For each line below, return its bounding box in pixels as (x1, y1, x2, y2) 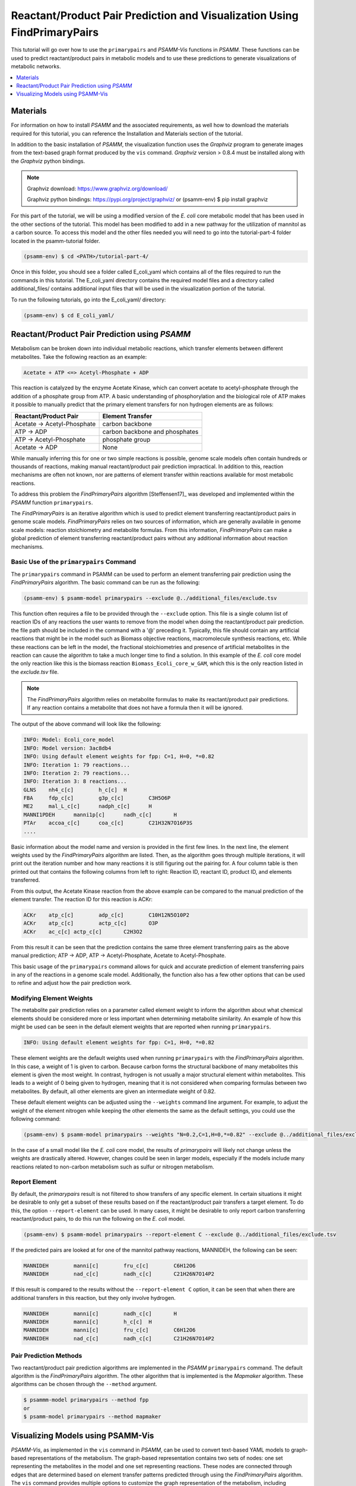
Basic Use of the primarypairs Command (11, 558, 136, 566)
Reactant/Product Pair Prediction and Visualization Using (11, 9, 299, 22)
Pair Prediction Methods (11, 1352, 82, 1360)
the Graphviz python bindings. (11, 158, 85, 165)
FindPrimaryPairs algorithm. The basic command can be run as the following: (11, 579, 201, 586)
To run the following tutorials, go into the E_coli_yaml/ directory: (11, 296, 166, 303)
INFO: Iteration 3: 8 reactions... (23, 778, 127, 785)
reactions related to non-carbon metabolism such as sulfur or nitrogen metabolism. (11, 1163, 215, 1170)
